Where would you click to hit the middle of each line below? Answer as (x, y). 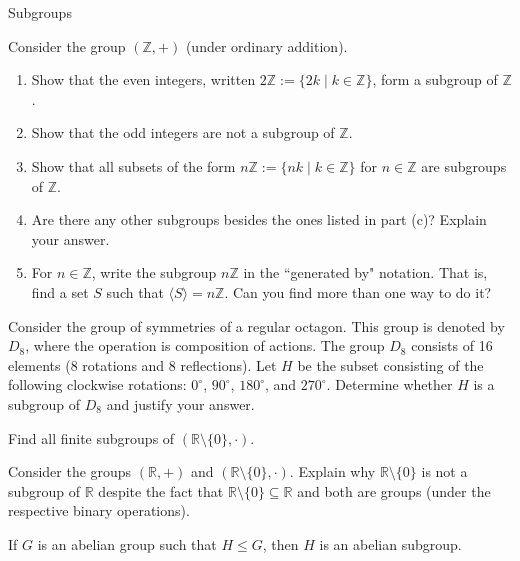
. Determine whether (389, 384)
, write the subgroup (154, 272)
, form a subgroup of (435, 79)
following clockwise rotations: (97, 384)
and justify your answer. (180, 403)
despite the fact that (161, 490)
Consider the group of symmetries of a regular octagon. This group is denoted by (256, 325)
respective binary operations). (99, 510)
